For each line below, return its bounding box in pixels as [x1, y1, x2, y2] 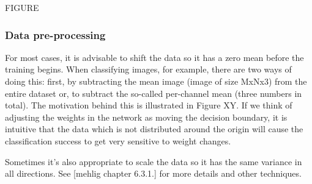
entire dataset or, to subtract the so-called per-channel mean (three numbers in [5, 87, 302, 99]
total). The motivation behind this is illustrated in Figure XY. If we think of [5, 99, 292, 111]
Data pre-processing [5, 27, 106, 42]
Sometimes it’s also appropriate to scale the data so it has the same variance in [5, 155, 302, 168]
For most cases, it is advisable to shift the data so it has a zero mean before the [5, 51, 304, 63]
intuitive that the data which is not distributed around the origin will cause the [5, 122, 303, 135]
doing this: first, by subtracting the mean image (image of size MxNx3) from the [5, 75, 307, 87]
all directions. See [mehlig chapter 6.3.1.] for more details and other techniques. [5, 167, 302, 180]
